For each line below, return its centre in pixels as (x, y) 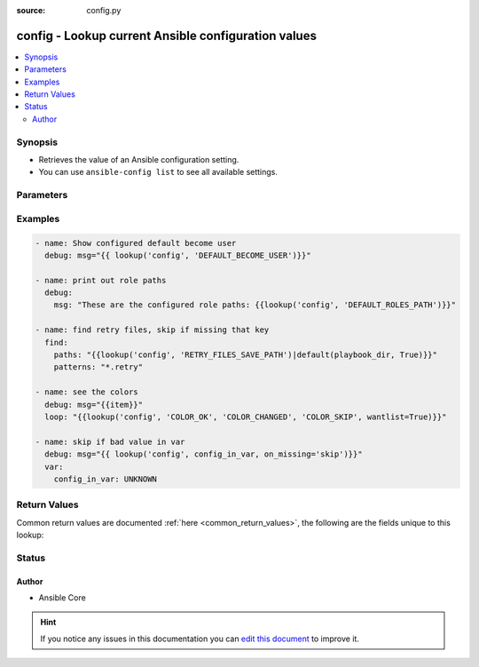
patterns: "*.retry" (98, 367)
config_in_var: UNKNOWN (105, 479)
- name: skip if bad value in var (110, 441)
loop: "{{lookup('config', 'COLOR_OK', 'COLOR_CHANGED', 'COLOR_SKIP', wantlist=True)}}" (246, 417)
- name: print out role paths (101, 280)
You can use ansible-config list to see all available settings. (158, 172)
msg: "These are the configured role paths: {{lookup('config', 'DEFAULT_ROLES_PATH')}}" (255, 305)
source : (31, 10)
